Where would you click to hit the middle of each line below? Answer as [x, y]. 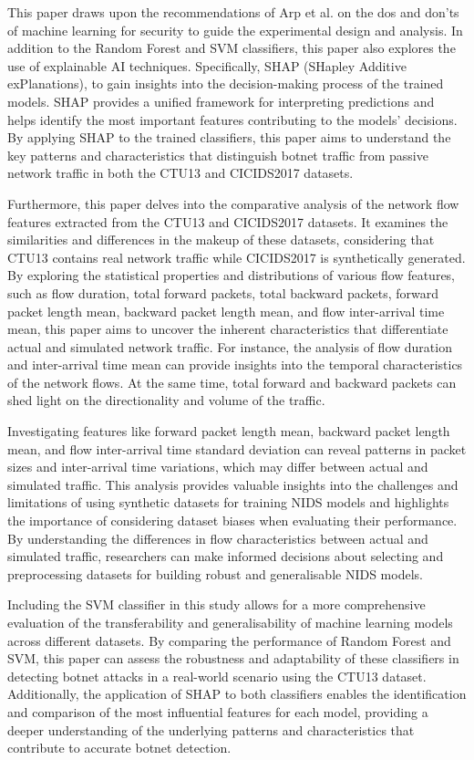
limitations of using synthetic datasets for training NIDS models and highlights [228, 502]
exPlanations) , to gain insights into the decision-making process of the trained [226, 83]
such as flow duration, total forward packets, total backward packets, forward [223, 292]
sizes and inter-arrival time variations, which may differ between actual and [218, 467]
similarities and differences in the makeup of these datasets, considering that [221, 239]
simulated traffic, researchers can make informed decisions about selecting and [226, 556]
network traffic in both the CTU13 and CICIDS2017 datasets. [180, 173]
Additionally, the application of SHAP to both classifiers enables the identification [237, 694]
